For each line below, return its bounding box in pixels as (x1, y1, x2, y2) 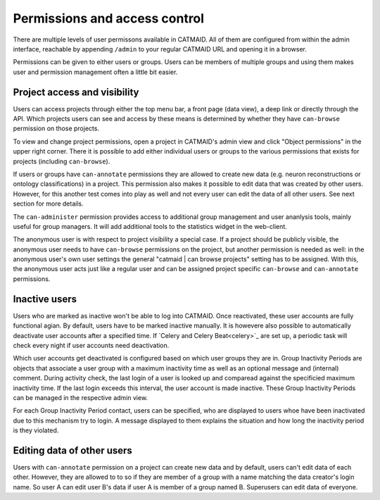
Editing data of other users (13, 444, 133, 456)
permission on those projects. (13, 124, 100, 133)
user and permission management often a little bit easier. (13, 68, 178, 76)
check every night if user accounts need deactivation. (13, 341, 170, 349)
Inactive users (13, 293, 77, 305)
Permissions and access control (13, 11, 204, 26)
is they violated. (13, 426, 59, 435)
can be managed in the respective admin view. (13, 393, 148, 401)
